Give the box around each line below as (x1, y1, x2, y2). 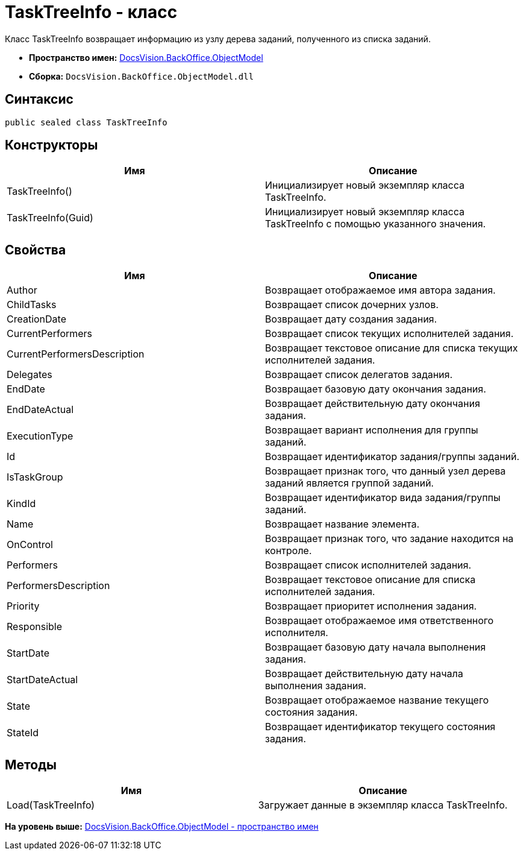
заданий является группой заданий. (265, 477, 434, 490)
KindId (7, 497, 36, 510)
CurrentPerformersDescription (7, 348, 145, 361)
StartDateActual (7, 674, 78, 686)
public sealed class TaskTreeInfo (5, 117, 167, 127)
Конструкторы (5, 137, 98, 153)
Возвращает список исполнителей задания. (265, 559, 472, 572)
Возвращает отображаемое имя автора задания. (265, 284, 496, 297)
